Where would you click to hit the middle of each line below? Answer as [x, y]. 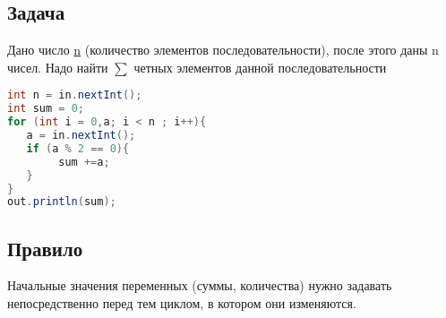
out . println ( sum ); [62, 202]
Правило [45, 248]
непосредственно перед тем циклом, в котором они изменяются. [182, 303]
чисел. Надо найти [58, 67]
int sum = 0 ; [46, 109]
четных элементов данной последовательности [260, 67]
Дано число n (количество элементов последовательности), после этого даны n [223, 50]
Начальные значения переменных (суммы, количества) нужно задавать [200, 285]
